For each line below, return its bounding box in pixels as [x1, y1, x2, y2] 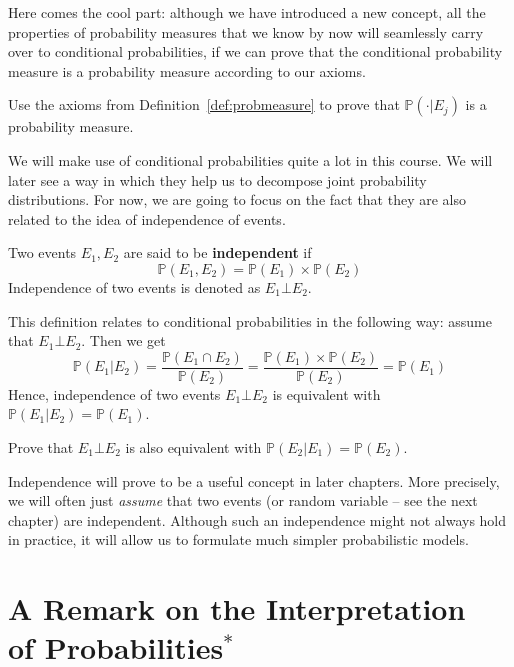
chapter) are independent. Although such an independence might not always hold [8, 509, 507, 530]
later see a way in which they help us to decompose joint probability [8, 169, 427, 190]
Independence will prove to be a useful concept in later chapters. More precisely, [8, 470, 500, 491]
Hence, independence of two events [8, 383, 221, 404]
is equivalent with [272, 383, 381, 404]
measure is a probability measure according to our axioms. [8, 60, 366, 81]
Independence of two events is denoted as [8, 276, 261, 297]
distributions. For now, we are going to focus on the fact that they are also [8, 189, 466, 210]
